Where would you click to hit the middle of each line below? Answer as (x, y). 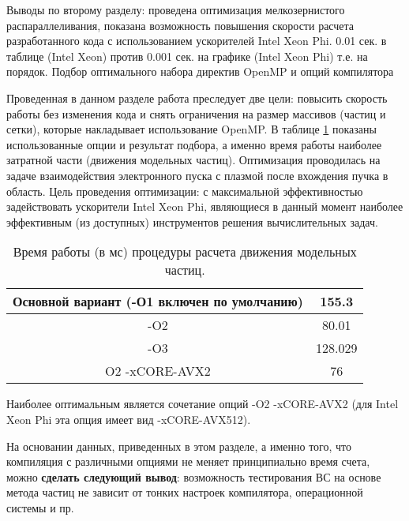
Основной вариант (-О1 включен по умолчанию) (158, 302)
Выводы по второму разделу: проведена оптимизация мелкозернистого (176, 9)
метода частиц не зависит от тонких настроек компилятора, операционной (185, 492)
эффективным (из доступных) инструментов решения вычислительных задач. (192, 221)
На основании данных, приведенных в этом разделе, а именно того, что (179, 446)
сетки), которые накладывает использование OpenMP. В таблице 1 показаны (191, 129)
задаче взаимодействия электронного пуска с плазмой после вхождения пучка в (197, 175)
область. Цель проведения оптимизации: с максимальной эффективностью (185, 191)
